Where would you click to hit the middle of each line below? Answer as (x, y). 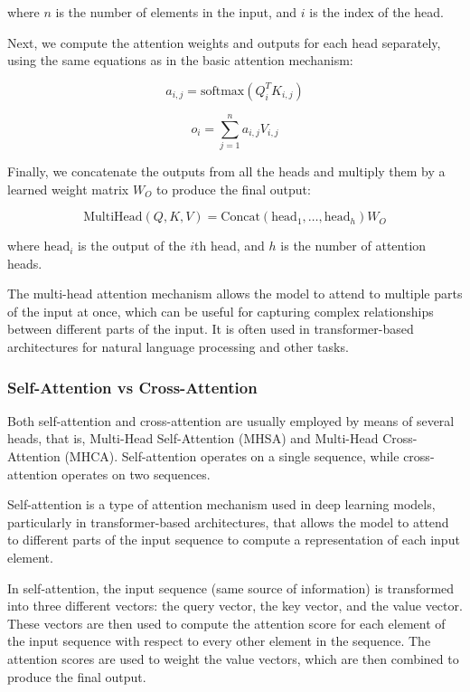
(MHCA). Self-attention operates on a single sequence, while (232, 456)
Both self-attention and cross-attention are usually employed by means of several (231, 420)
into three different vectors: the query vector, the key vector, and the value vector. (235, 606)
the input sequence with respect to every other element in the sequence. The (219, 641)
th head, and (230, 246)
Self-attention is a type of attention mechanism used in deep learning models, (221, 504)
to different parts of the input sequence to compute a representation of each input (234, 540)
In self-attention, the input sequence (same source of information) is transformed (231, 588)
